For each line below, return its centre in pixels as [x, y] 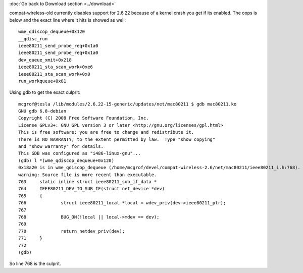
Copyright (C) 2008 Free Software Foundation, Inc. [84, 118]
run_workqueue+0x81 [42, 81]
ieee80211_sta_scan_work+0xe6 [56, 67]
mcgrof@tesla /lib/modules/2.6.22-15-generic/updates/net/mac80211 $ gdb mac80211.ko [128, 104]
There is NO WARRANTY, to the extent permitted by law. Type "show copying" [117, 139]
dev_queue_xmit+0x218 [45, 60]
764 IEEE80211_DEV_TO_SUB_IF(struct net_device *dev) [92, 189]
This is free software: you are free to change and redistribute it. [106, 132]
